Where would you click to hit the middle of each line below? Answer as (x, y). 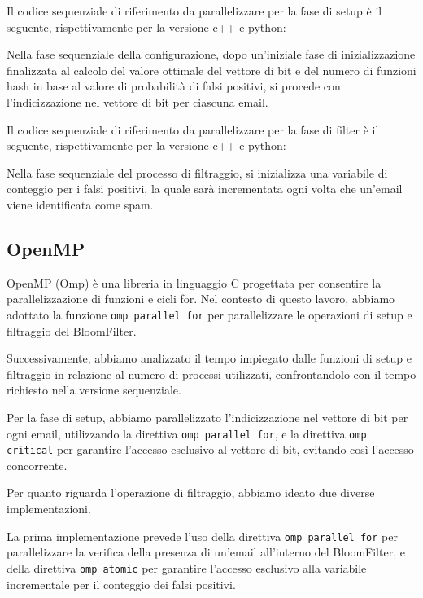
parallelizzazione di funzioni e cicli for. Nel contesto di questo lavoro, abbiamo (201, 299)
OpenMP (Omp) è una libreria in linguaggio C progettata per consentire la (194, 282)
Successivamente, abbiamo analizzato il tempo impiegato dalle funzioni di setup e (209, 358)
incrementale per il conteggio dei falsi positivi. (121, 584)
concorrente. (37, 465)
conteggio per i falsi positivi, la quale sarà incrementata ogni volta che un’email (205, 189)
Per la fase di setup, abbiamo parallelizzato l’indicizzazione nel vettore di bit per (207, 417)
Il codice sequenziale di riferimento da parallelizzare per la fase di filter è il (193, 129)
